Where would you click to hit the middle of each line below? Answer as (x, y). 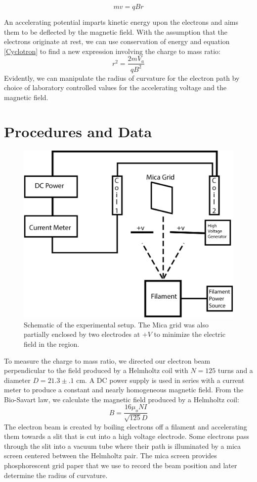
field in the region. (52, 344)
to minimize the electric (190, 334)
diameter (17, 380)
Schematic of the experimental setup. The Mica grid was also (116, 324)
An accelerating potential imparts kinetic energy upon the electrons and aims (121, 22)
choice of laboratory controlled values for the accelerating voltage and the (115, 87)
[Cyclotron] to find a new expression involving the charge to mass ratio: (112, 51)
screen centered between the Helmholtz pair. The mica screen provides (110, 455)
